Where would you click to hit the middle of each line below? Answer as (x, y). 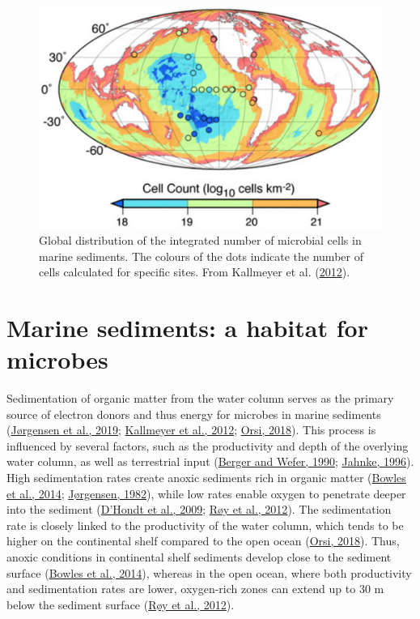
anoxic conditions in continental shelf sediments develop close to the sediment (199, 556)
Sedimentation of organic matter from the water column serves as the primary (200, 398)
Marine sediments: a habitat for (187, 327)
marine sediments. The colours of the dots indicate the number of (201, 256)
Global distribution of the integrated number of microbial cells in (200, 239)
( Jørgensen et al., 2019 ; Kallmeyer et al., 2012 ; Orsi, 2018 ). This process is (191, 430)
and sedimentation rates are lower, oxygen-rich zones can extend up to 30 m (195, 589)
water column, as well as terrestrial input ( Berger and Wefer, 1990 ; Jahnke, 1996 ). (210, 461)
